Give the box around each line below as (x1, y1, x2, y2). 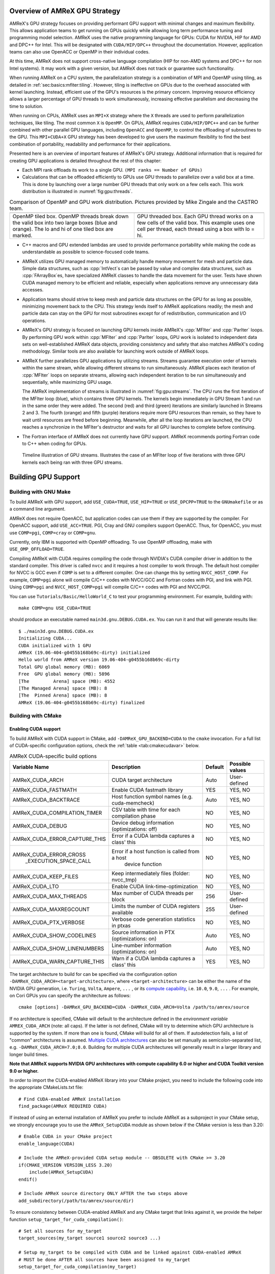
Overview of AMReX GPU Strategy (9, 7, 121, 15)
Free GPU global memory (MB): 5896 (18, 671, 110, 677)
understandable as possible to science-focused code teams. (22, 249, 150, 255)
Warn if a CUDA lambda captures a (112, 954, 196, 962)
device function (124, 860, 162, 867)
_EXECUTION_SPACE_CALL (25, 857, 91, 864)
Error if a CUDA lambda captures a (112, 832, 195, 839)
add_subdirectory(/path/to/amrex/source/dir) (18, 1198, 134, 1204)
